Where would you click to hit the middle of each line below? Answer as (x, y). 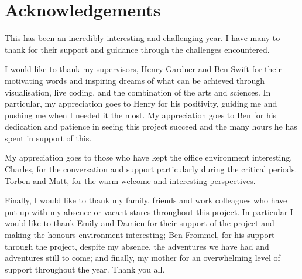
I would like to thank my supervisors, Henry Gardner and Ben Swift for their (143, 69)
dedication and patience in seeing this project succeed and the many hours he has (151, 126)
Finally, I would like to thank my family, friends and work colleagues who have (146, 200)
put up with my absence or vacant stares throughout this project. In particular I (149, 211)
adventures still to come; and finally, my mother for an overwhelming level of (143, 258)
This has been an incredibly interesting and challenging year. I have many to (143, 38)
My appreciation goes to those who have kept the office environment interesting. (149, 157)
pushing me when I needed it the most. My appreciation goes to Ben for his (141, 115)
